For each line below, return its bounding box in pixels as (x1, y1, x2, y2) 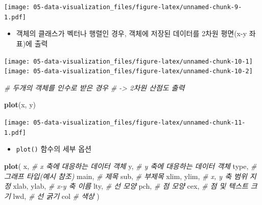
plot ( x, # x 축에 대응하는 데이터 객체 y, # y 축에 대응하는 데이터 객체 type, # (4, 160, 257, 171)
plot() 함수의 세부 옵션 (16, 143, 91, 154)
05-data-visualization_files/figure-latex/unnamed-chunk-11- (33, 119, 246, 126)
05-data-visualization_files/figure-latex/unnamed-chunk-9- (33, 4, 242, 11)
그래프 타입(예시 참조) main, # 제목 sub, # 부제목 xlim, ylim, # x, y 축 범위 (4, 170, 247, 181)
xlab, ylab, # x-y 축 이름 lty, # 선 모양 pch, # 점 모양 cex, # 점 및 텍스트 (13, 181, 248, 191)
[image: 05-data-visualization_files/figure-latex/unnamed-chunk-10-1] (4, 57, 253, 65)
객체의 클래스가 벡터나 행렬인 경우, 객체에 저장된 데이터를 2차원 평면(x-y (16, 28, 247, 39)
